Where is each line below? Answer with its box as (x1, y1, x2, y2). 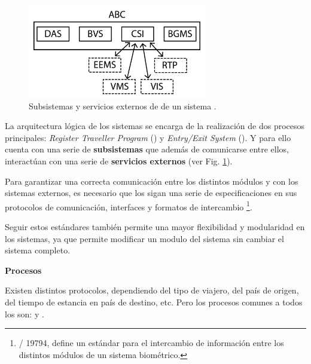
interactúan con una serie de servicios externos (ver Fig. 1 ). (5, 155, 233, 167)
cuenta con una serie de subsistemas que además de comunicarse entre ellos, (5, 143, 289, 155)
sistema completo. (5, 244, 71, 256)
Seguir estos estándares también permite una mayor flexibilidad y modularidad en (5, 221, 305, 233)
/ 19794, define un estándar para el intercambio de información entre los (19, 337, 284, 349)
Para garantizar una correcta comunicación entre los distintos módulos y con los (5, 175, 298, 187)
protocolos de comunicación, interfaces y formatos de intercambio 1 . (5, 198, 252, 213)
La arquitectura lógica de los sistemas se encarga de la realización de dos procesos (5, 120, 305, 132)
